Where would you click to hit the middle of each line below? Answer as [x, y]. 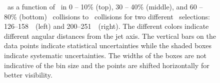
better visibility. [28, 75]
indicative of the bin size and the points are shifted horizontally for [107, 65]
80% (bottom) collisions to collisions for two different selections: [107, 16]
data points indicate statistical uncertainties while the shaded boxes [108, 45]
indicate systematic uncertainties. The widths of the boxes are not [105, 55]
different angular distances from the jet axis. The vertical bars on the [110, 36]
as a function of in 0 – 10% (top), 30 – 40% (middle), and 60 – [105, 6]
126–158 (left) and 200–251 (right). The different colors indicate [106, 26]
